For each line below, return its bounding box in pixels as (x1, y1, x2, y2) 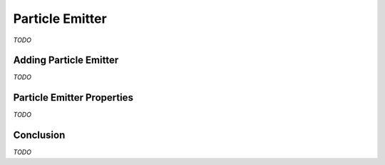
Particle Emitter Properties (13, 91, 133, 104)
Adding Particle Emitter (13, 54, 119, 66)
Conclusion (13, 129, 66, 141)
